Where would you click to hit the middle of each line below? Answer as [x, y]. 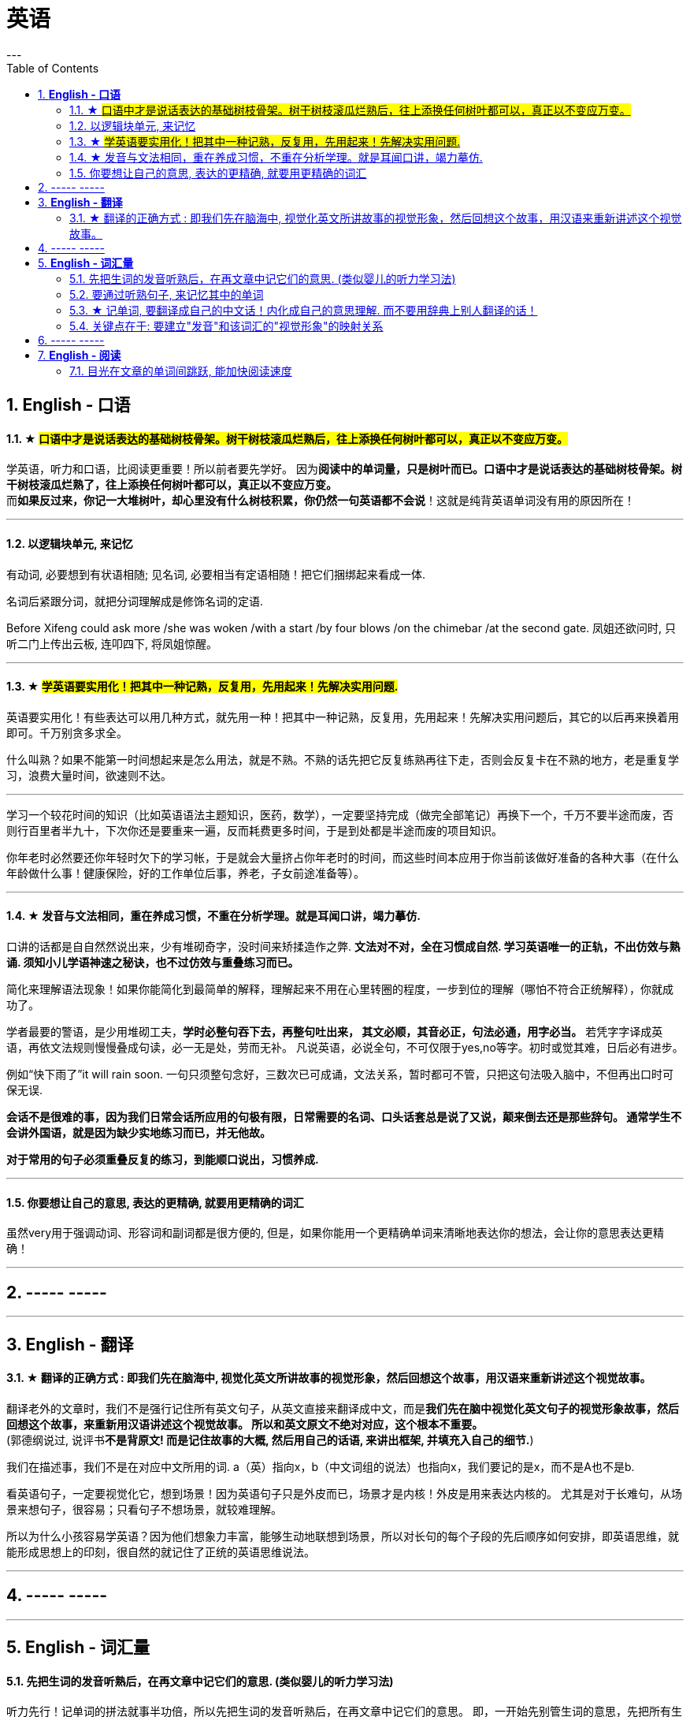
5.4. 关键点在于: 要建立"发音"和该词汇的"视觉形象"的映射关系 [226, 326]
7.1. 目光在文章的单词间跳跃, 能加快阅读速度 [181, 371]
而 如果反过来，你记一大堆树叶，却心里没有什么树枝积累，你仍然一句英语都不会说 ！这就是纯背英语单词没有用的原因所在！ [321, 501]
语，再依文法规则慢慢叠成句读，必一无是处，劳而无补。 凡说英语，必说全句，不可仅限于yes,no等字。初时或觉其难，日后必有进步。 [345, 1048]
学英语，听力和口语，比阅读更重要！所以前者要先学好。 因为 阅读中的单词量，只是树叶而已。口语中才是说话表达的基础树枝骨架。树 [344, 469]
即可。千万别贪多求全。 [67, 732]
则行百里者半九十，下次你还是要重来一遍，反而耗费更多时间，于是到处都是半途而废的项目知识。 [254, 830]
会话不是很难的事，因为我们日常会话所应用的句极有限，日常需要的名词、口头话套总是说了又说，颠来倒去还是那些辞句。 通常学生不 [344, 1117]
